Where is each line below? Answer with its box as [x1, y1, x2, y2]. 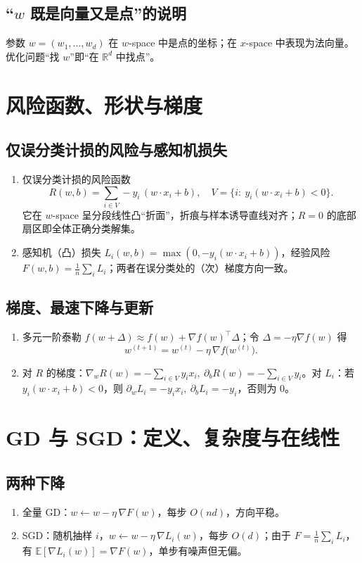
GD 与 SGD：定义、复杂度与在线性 [6, 423, 340, 452]
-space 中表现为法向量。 [245, 35, 354, 50]
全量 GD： [22, 504, 71, 519]
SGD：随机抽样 [22, 528, 93, 543]
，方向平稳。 [226, 504, 285, 519]
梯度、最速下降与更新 [6, 296, 153, 318]
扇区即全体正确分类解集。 [22, 221, 141, 236]
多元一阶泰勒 [22, 329, 82, 344]
